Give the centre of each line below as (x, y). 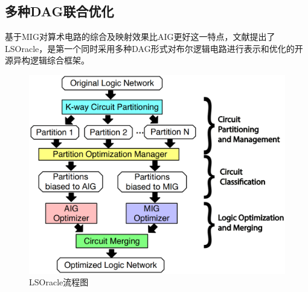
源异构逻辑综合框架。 (47, 60)
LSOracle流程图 (59, 282)
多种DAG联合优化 (59, 11)
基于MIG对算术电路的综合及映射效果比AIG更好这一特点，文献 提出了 (140, 37)
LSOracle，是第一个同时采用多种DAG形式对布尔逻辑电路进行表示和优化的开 (154, 48)
